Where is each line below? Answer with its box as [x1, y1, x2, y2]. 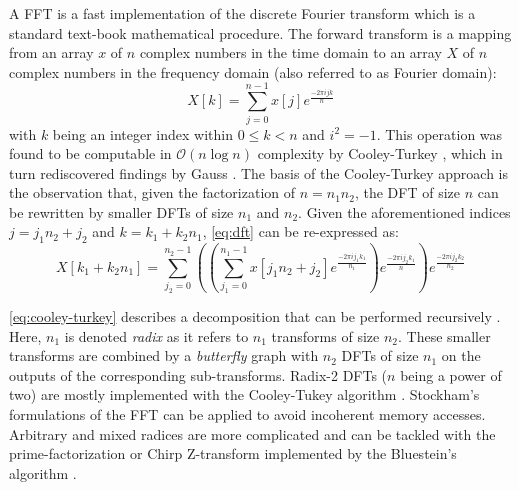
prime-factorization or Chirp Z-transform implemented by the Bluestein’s [9, 443, 457, 464]
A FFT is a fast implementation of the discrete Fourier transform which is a [9, 3, 476, 23]
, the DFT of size [354, 182, 460, 203]
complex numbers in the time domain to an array [139, 42, 442, 63]
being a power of [400, 364, 502, 385]
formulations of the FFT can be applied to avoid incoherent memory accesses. [9, 403, 486, 424]
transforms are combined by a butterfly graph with [9, 345, 319, 366]
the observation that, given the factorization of [9, 182, 296, 203]
